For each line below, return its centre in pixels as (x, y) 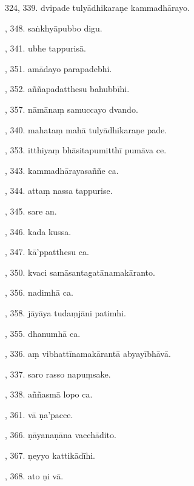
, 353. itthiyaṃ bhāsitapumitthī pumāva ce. (86, 150)
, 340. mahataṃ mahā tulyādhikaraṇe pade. (86, 129)
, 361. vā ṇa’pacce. (39, 414)
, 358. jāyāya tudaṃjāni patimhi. (65, 312)
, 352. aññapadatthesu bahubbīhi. (67, 89)
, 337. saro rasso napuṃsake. (58, 374)
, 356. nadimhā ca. (39, 292)
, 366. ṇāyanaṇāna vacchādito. (61, 435)
